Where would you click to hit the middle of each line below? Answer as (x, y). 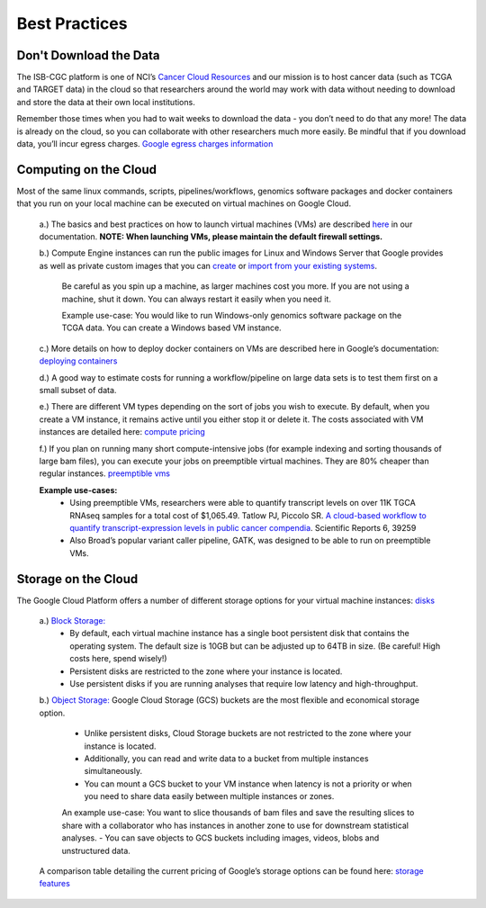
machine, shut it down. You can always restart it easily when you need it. (197, 299)
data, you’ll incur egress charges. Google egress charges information (145, 144)
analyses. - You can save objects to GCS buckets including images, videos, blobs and (220, 838)
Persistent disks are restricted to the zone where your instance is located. (206, 671)
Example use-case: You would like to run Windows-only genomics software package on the (232, 316)
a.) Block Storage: (72, 620)
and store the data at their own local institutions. (106, 102)
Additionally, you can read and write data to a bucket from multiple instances (226, 758)
